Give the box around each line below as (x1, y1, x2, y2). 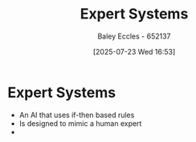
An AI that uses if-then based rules (18, 110, 135, 120)
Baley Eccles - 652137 (97, 31, 171, 41)
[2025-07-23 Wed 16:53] (92, 47, 176, 56)
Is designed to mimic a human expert (18, 118, 142, 128)
